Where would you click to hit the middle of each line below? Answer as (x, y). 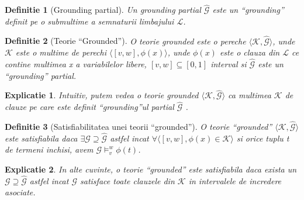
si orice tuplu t (263, 138)
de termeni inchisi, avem (49, 149)
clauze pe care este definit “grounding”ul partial (89, 107)
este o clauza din (250, 52)
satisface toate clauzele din (127, 180)
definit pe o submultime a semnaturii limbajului (89, 21)
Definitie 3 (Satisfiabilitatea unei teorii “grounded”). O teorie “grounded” (139, 127)
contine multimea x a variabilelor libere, (76, 64)
